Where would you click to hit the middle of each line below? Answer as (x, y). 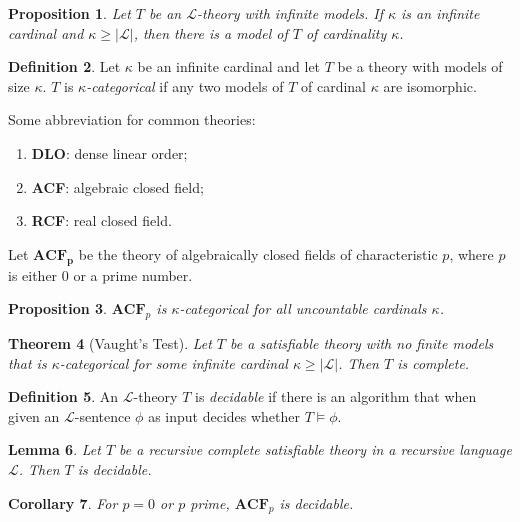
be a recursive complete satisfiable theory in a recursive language (315, 449)
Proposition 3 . (57, 308)
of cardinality (346, 32)
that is (27, 362)
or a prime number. (133, 274)
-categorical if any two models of (185, 85)
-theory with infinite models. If (290, 13)
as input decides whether (224, 415)
